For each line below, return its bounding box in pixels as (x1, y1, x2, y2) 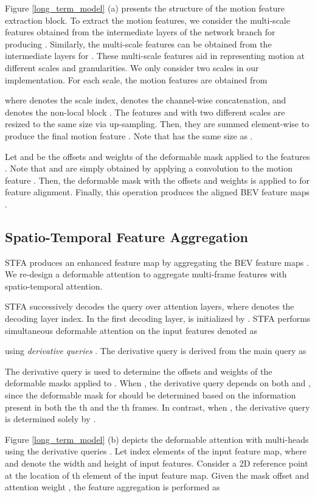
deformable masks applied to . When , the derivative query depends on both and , (5, 377, 311, 389)
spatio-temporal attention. (5, 279, 103, 292)
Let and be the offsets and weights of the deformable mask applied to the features (5, 150, 310, 162)
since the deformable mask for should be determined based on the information (5, 389, 296, 401)
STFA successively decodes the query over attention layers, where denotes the (5, 300, 294, 313)
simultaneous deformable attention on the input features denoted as (5, 324, 257, 336)
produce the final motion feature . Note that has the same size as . (5, 129, 253, 142)
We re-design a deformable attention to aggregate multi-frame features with (5, 268, 287, 280)
